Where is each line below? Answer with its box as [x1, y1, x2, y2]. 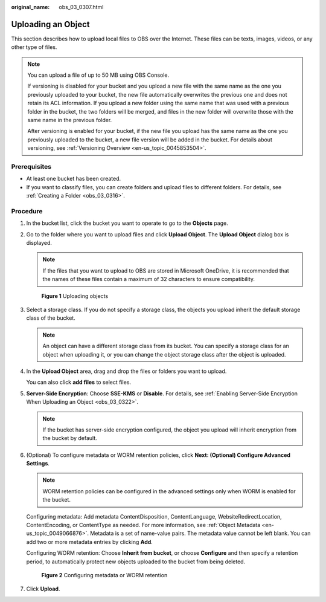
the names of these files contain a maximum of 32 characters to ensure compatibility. [42, 276, 255, 283]
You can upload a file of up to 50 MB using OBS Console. [27, 71, 170, 79]
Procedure [11, 207, 43, 215]
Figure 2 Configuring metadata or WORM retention [41, 571, 168, 578]
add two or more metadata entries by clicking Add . [26, 538, 153, 545]
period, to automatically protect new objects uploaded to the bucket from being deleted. [26, 558, 246, 565]
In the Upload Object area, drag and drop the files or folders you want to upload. [26, 367, 227, 375]
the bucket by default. [42, 435, 98, 442]
